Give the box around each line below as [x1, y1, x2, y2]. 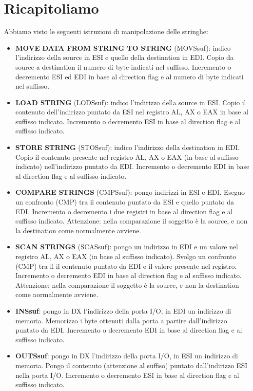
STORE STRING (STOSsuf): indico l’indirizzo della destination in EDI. [15, 142, 240, 152]
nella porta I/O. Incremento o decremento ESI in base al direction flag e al [15, 370, 239, 380]
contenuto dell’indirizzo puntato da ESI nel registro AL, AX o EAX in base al [15, 107, 249, 117]
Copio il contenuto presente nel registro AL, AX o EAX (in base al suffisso [15, 151, 239, 162]
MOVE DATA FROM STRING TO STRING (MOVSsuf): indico [15, 42, 231, 53]
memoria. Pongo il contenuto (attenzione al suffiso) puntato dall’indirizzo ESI [15, 360, 248, 370]
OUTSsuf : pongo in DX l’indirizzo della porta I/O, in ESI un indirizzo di [15, 351, 238, 361]
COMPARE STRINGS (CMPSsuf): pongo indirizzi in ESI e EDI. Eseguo [15, 187, 245, 197]
